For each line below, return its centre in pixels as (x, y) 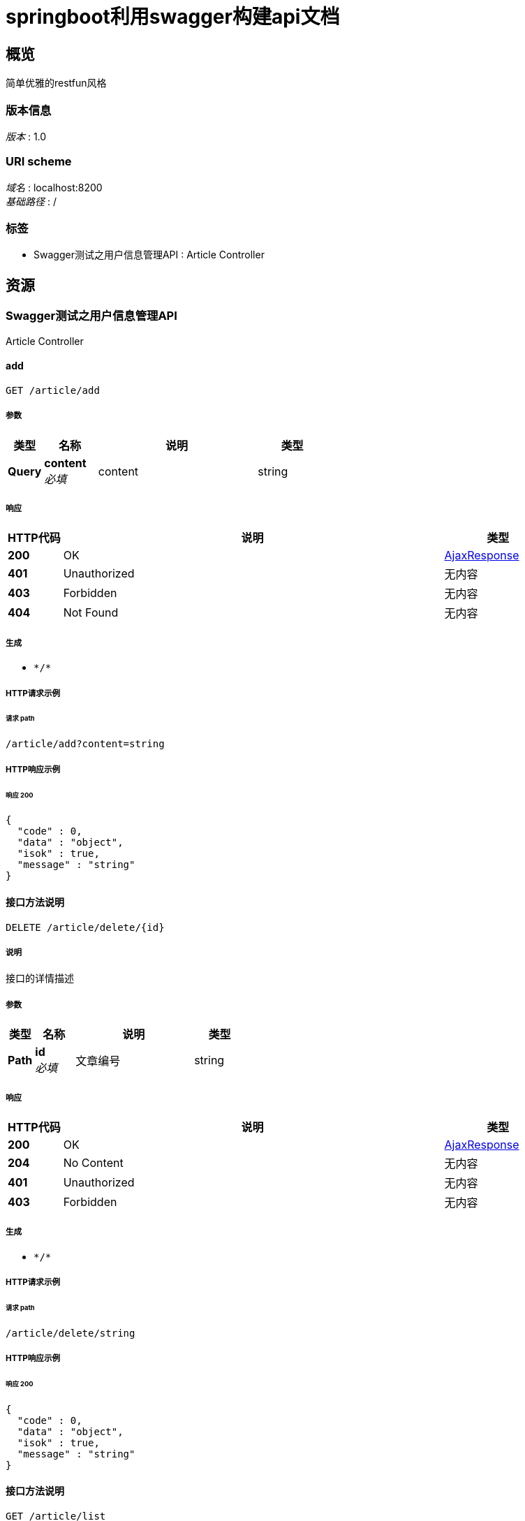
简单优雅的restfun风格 (56, 83)
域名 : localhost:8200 (54, 187)
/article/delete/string (71, 1333)
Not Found (91, 613)
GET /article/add (53, 390)
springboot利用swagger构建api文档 (173, 17)
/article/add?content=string (85, 744)
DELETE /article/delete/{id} (85, 927)
